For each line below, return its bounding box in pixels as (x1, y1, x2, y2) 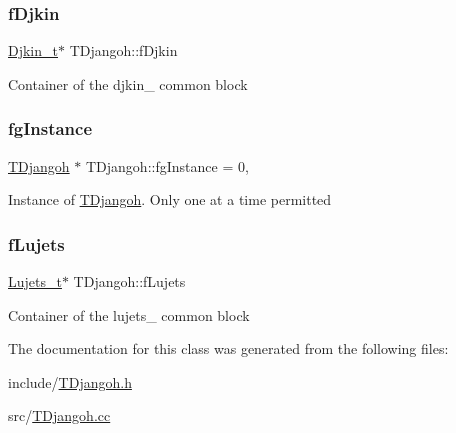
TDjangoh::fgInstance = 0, (85, 155, 249, 176)
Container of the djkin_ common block (8, 73, 248, 94)
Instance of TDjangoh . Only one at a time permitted (8, 189, 332, 210)
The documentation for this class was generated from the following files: (8, 338, 449, 359)
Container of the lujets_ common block (8, 304, 250, 325)
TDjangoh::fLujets (73, 271, 186, 292)
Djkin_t (8, 40, 58, 61)
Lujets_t (8, 271, 62, 292)
